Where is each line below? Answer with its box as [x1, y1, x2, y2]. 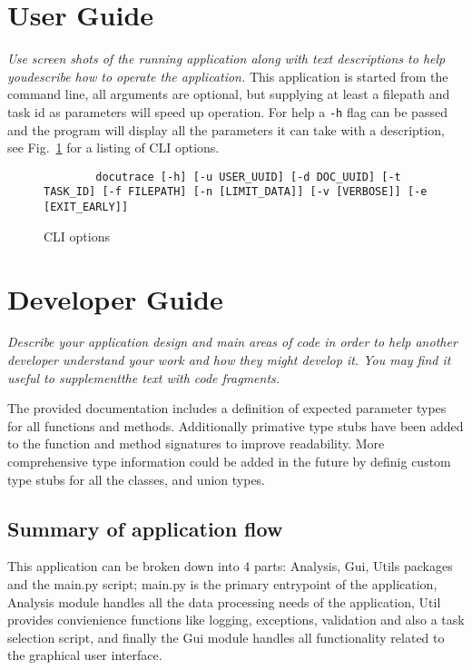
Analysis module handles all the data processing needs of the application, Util [7, 592, 441, 611]
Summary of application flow [7, 514, 283, 542]
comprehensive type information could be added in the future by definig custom [7, 452, 451, 470]
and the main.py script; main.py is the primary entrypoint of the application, [7, 574, 438, 593]
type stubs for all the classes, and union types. [7, 469, 266, 488]
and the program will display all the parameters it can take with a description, [7, 120, 445, 139]
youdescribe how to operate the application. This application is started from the [7, 66, 448, 85]
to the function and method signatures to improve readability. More [7, 434, 385, 453]
